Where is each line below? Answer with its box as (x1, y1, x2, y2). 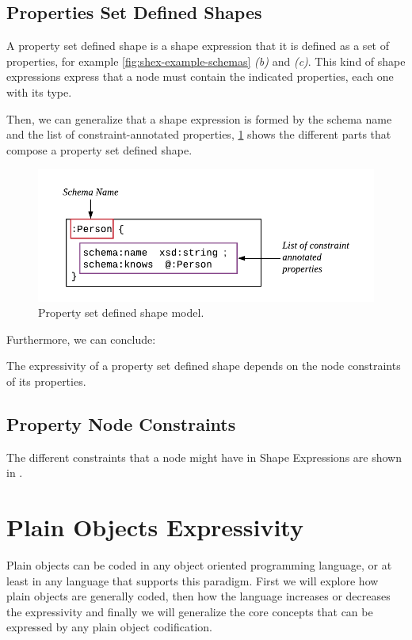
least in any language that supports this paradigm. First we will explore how (6, 572, 379, 589)
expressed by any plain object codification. (6, 619, 212, 635)
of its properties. (6, 372, 86, 389)
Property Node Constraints (6, 411, 236, 436)
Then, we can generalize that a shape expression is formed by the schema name (6, 110, 392, 127)
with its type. (6, 83, 72, 100)
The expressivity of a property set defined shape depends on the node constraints (6, 357, 401, 374)
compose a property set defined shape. (6, 141, 193, 158)
